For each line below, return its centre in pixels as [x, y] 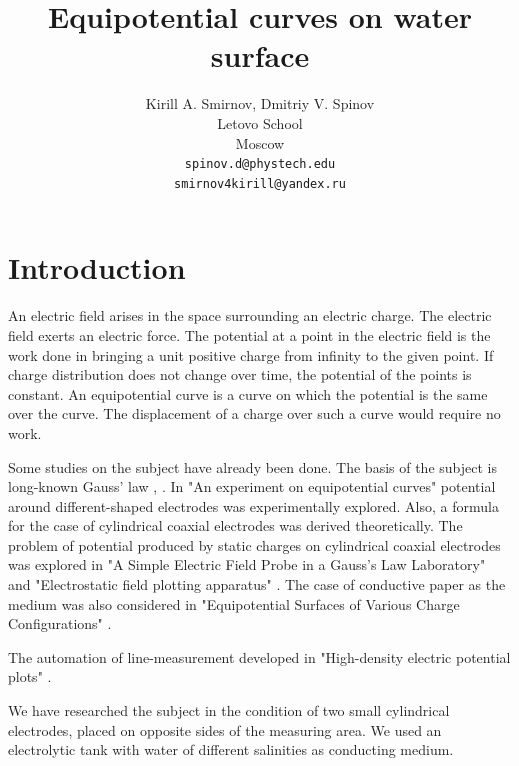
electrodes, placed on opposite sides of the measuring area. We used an [225, 729]
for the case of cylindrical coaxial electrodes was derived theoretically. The [235, 525]
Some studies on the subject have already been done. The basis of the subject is [252, 466]
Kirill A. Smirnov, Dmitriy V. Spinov [260, 103]
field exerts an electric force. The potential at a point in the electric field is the [249, 334]
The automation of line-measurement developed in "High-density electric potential [259, 656]
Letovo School [260, 122]
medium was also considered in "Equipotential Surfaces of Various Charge [234, 603]
